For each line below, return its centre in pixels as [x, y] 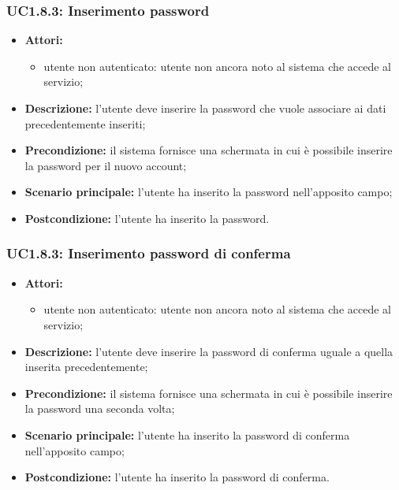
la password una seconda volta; [100, 408]
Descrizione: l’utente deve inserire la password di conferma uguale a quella [209, 351]
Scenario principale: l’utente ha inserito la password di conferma [187, 434]
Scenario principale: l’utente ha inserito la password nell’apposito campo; [209, 192]
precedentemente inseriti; [85, 123]
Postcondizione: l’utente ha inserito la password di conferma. [177, 477]
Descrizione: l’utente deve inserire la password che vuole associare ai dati [205, 108]
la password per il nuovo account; [106, 165]
